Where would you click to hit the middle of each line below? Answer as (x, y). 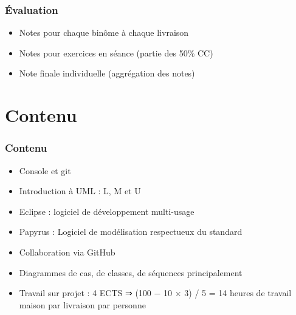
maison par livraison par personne (82, 304)
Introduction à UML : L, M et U (80, 191)
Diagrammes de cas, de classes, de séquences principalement (131, 272)
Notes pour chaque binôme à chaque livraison (104, 32)
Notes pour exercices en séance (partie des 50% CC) (116, 52)
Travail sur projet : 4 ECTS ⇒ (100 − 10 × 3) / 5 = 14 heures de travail (155, 293)
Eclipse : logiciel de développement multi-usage (107, 211)
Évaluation (32, 9)
